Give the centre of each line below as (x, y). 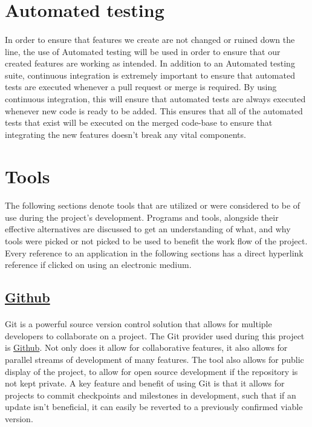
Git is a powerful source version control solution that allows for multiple (138, 324)
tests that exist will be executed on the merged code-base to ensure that (139, 122)
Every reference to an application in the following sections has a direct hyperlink (154, 253)
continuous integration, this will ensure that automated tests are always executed (155, 98)
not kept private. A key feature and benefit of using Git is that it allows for (145, 383)
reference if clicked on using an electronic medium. (98, 265)
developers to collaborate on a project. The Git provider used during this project (155, 335)
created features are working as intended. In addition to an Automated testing (150, 63)
